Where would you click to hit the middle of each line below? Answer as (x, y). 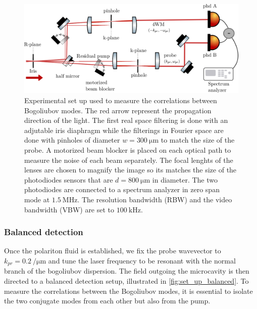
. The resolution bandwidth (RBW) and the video (155, 199)
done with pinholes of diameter (72, 140)
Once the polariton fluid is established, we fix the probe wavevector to (113, 251)
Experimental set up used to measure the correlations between (121, 100)
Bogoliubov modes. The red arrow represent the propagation (118, 110)
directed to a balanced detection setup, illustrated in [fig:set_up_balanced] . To (126, 280)
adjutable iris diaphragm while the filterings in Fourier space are (124, 130)
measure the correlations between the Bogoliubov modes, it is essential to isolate (128, 291)
